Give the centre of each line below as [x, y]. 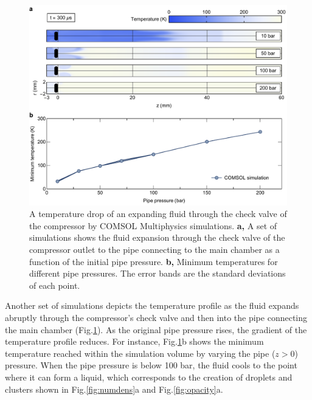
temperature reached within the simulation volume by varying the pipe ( [140, 353]
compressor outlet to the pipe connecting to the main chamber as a [154, 249]
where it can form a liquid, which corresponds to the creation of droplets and [149, 377]
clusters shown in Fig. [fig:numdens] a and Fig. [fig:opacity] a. [114, 389]
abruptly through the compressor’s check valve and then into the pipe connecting [156, 317]
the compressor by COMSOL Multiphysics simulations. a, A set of [153, 225]
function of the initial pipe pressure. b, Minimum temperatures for [154, 261]
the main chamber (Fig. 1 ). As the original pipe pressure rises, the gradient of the [156, 329]
